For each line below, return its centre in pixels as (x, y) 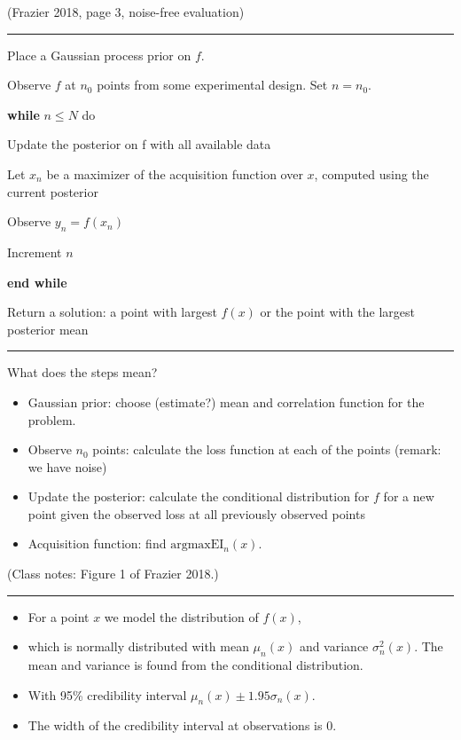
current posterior (53, 191)
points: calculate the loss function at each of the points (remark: (267, 449)
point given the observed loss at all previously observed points (196, 513)
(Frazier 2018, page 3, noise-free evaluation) (126, 12)
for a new (409, 496)
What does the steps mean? (82, 372)
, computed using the (371, 173)
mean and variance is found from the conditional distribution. (195, 665)
